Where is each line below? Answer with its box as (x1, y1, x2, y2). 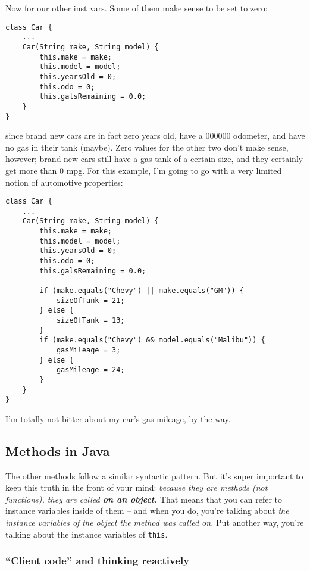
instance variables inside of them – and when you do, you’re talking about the (5, 504, 289, 517)
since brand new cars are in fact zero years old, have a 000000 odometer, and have (5, 129, 305, 142)
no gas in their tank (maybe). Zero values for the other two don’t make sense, (5, 141, 289, 153)
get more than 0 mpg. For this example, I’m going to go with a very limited (5, 164, 282, 176)
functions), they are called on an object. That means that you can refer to (5, 492, 282, 505)
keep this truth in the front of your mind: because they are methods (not (5, 481, 268, 494)
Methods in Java (5, 441, 110, 460)
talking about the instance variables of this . (5, 528, 168, 540)
